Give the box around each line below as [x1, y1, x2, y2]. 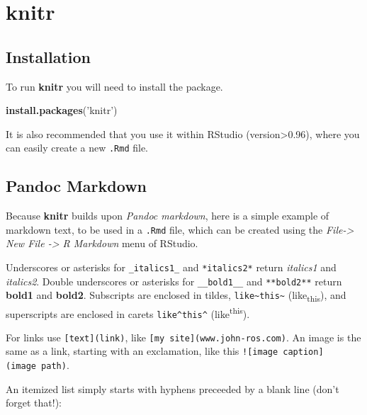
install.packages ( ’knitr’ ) [6, 103, 118, 118]
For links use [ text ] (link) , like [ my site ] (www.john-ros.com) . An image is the [6, 329, 361, 344]
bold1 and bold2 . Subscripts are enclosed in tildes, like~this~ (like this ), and [6, 288, 346, 305]
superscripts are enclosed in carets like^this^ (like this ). [6, 304, 250, 321]
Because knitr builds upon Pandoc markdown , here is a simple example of [6, 208, 329, 223]
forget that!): [6, 395, 62, 410]
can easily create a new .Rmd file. [6, 140, 149, 155]
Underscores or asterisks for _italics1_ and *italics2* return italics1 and [6, 260, 337, 275]
